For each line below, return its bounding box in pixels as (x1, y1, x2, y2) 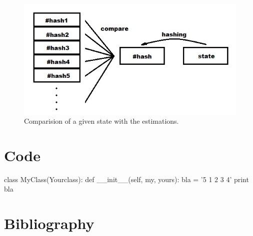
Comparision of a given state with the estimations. (24, 116, 179, 126)
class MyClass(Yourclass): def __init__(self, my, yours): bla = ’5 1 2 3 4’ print (4, 174, 249, 184)
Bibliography (4, 213, 94, 234)
